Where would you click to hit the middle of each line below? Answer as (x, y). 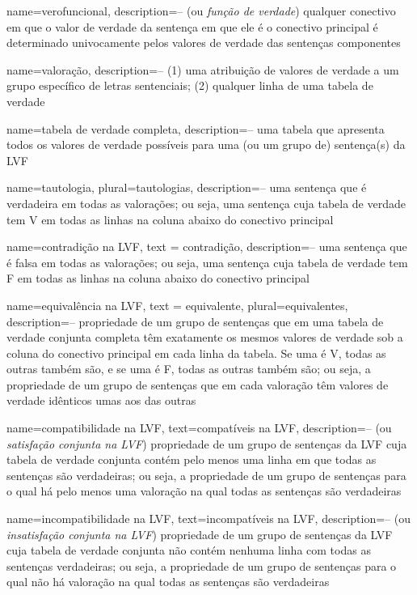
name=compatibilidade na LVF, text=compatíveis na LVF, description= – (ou (199, 428)
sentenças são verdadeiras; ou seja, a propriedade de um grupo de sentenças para (206, 475)
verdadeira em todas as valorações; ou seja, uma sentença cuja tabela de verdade (206, 203)
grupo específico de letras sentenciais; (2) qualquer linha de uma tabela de (190, 85)
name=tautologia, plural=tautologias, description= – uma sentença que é (187, 187)
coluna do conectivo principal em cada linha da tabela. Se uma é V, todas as (196, 353)
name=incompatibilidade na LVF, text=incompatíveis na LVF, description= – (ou (208, 518)
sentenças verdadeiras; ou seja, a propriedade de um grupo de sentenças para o (202, 565)
